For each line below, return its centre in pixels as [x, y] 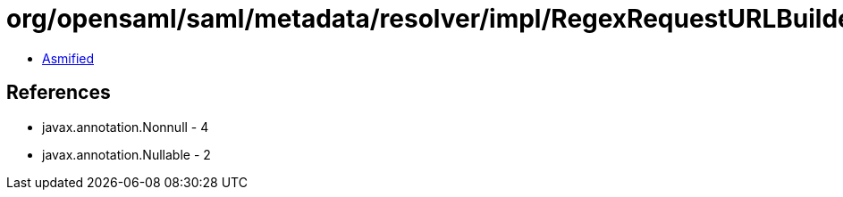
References [59, 93]
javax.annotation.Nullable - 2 [126, 154]
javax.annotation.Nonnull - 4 [126, 127]
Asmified [68, 58]
